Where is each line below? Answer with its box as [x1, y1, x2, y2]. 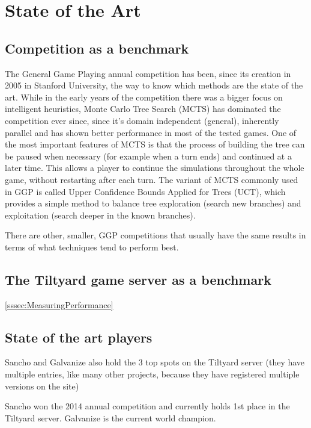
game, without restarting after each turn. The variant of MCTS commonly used [5, 173, 298, 185]
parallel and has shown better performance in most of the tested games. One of [5, 126, 297, 138]
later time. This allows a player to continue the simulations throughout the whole [5, 161, 304, 174]
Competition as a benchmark [5, 39, 189, 57]
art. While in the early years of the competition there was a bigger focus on [5, 90, 283, 103]
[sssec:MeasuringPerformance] [5, 298, 113, 311]
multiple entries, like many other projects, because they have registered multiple [5, 368, 300, 380]
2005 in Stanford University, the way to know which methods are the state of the [5, 79, 303, 91]
